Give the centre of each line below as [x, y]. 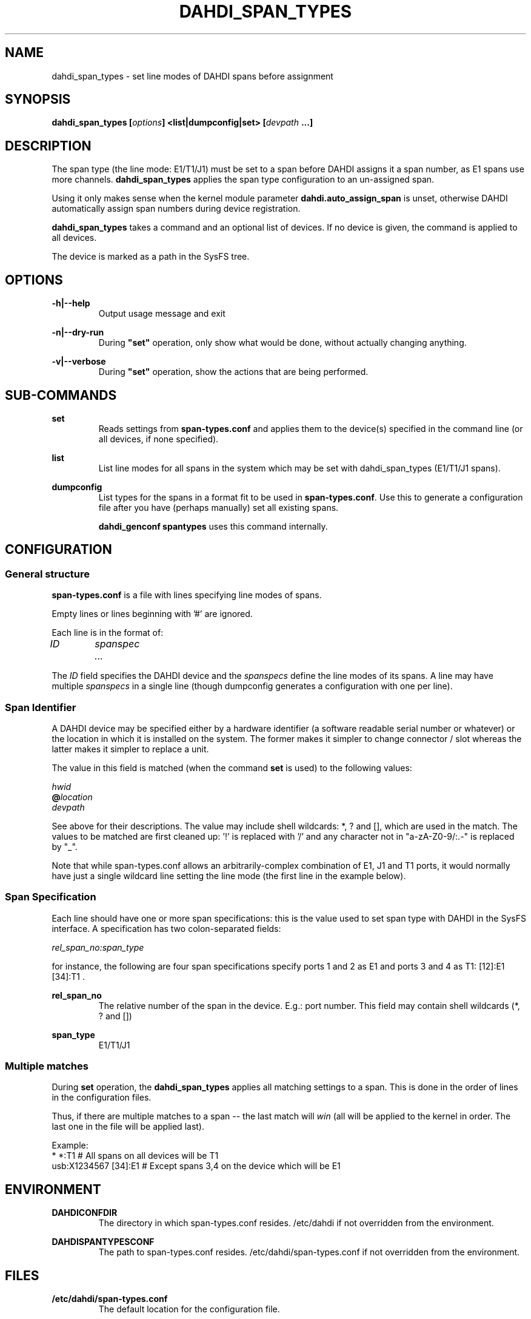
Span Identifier [41, 707]
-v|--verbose [79, 362]
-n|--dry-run [78, 332]
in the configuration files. [102, 1098]
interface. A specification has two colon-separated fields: [166, 928]
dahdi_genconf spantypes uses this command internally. [213, 526]
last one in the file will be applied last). [128, 1127]
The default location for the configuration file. [189, 1309]
